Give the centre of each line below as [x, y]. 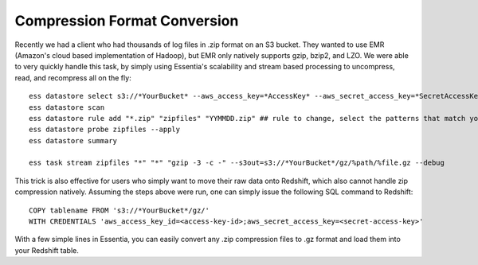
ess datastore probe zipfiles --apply [105, 130]
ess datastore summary [73, 140]
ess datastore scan [67, 107]
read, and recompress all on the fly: [73, 78]
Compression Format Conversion [127, 21]
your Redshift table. [47, 250]
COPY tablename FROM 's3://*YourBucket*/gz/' [119, 210]
